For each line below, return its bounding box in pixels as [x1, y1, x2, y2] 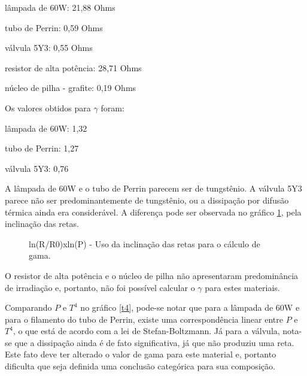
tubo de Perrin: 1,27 [5, 142, 79, 154]
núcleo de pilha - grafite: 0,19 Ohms [5, 81, 136, 94]
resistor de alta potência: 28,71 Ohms [5, 61, 142, 74]
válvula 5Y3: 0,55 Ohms [5, 41, 93, 54]
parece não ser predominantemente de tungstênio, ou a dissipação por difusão [5, 193, 289, 206]
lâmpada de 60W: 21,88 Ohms [5, 1, 115, 13]
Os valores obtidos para [5, 101, 91, 114]
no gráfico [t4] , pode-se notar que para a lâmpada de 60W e [80, 301, 300, 314]
